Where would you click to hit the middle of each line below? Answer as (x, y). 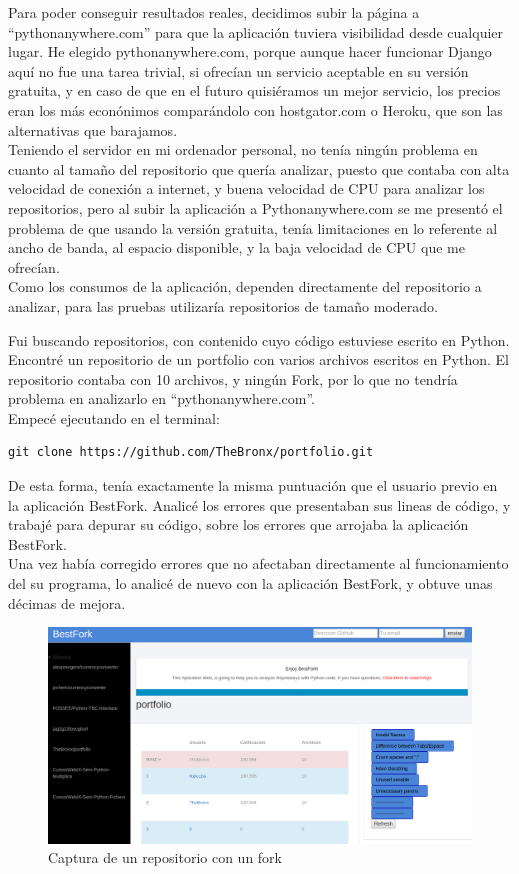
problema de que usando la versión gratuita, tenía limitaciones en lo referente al (253, 227)
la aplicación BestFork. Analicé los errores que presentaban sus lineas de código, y (259, 504)
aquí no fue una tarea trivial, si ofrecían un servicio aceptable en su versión (238, 70)
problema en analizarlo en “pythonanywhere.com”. (161, 398)
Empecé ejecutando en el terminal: (114, 417)
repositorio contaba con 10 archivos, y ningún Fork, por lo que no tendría (233, 378)
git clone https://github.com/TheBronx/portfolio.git (191, 452)
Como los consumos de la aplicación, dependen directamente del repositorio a (245, 286)
